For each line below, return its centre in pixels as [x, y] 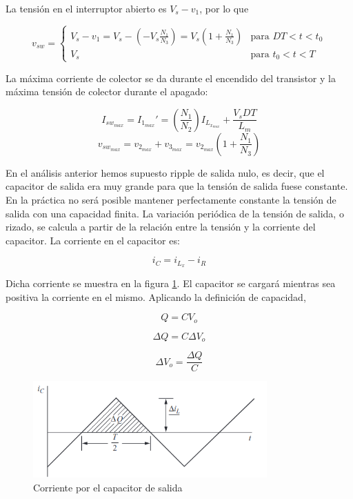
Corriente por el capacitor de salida [108, 487]
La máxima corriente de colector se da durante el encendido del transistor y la [171, 78]
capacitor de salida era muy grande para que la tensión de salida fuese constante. [177, 186]
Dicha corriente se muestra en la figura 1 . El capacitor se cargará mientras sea [171, 283]
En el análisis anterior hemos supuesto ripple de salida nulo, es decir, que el [165, 172]
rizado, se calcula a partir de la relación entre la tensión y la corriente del [161, 227]
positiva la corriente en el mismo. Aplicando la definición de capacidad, [156, 296]
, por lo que [224, 8]
